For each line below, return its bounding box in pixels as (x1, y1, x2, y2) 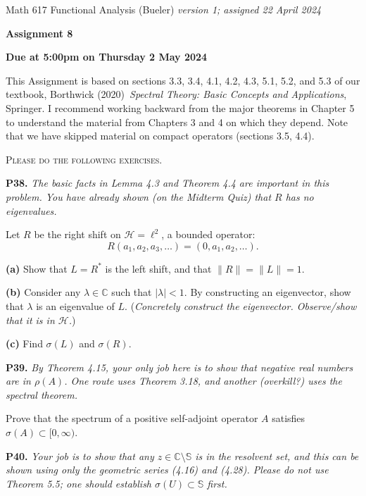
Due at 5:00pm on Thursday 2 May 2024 (6, 49, 208, 64)
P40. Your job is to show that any (6, 448, 154, 463)
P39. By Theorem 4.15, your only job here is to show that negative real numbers (6, 359, 353, 374)
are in (6, 373, 31, 388)
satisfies (272, 411, 305, 426)
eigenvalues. (6, 203, 57, 218)
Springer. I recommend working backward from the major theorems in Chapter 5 (6, 100, 355, 115)
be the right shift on (34, 227, 121, 242)
